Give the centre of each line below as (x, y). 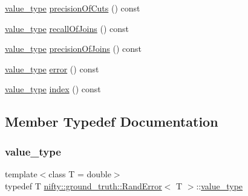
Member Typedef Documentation (112, 122)
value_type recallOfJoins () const (67, 28)
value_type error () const (52, 68)
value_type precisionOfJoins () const (73, 49)
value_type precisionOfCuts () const (73, 8)
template (21, 173)
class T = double (80, 173)
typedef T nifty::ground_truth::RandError (83, 185)
